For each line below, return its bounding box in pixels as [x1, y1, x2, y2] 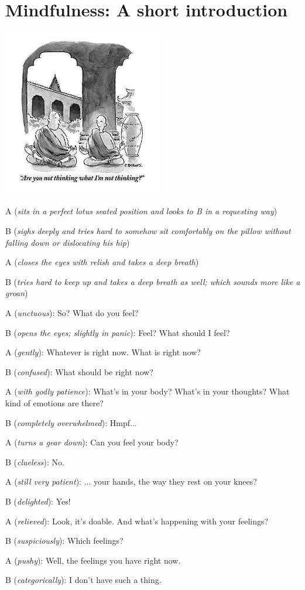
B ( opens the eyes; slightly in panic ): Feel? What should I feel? [5, 326, 230, 338]
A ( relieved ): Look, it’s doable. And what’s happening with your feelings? [5, 514, 269, 527]
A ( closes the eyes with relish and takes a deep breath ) [5, 256, 199, 268]
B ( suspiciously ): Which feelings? [5, 534, 124, 547]
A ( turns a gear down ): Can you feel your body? [5, 436, 179, 448]
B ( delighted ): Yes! [5, 495, 71, 507]
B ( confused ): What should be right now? [5, 365, 153, 378]
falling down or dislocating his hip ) [5, 236, 130, 248]
